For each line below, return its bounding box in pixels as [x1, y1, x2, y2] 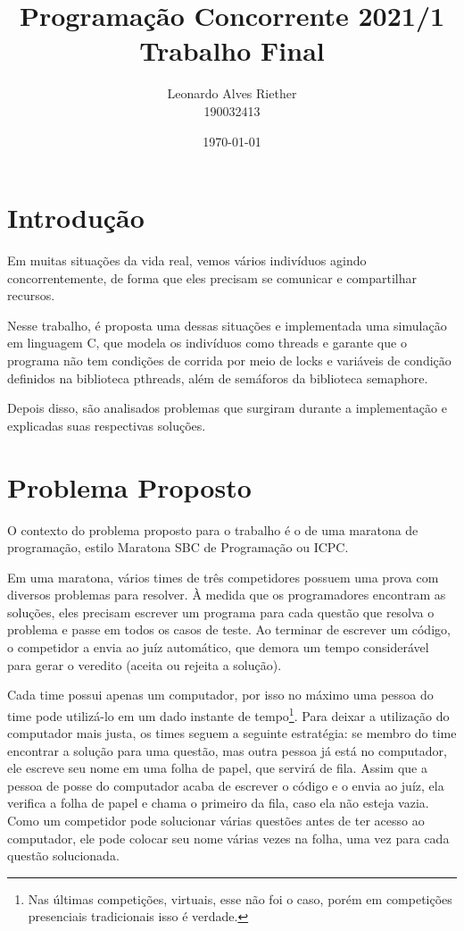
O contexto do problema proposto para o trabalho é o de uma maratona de [7, 520, 418, 539]
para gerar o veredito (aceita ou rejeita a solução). [7, 655, 282, 674]
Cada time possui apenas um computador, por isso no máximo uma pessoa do [7, 685, 434, 704]
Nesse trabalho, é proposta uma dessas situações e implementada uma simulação [7, 315, 447, 334]
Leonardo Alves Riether [167, 84, 297, 103]
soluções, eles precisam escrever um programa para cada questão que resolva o [7, 602, 435, 621]
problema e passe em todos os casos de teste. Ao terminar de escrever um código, [7, 620, 451, 639]
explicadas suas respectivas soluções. [7, 415, 206, 434]
